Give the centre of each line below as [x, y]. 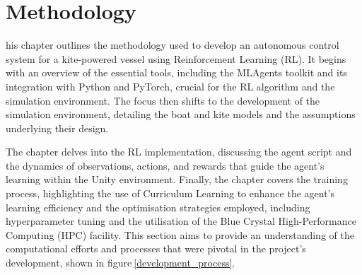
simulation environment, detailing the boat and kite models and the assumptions [181, 114]
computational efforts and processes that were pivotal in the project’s [156, 248]
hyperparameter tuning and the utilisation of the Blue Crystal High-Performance [181, 221]
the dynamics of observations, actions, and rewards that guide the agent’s [165, 165]
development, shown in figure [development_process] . [121, 263]
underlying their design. [57, 128]
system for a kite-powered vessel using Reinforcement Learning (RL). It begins [176, 58]
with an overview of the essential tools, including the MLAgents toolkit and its [176, 72]
